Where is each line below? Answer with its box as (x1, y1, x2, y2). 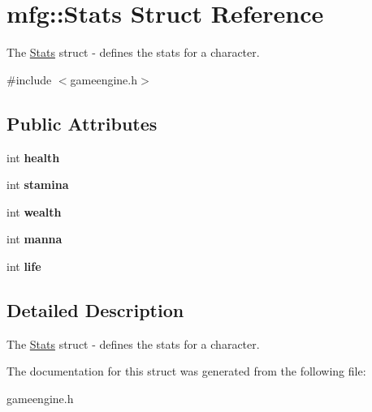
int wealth (6, 203, 62, 220)
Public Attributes (6, 110, 158, 135)
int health (6, 148, 60, 165)
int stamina (6, 176, 69, 193)
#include (6, 71, 52, 88)
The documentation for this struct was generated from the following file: (6, 363, 366, 380)
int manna (6, 230, 63, 247)
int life (6, 257, 41, 274)
